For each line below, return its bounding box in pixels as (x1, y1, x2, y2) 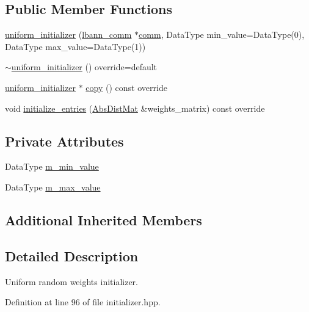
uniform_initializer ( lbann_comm (5, 28, 132, 41)
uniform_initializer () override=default (11, 60, 158, 73)
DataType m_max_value (5, 180, 101, 193)
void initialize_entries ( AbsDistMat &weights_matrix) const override (5, 101, 265, 114)
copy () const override (85, 81, 167, 93)
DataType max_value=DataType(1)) (5, 40, 146, 53)
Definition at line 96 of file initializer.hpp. (5, 296, 161, 308)
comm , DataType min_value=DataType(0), (139, 28, 305, 41)
